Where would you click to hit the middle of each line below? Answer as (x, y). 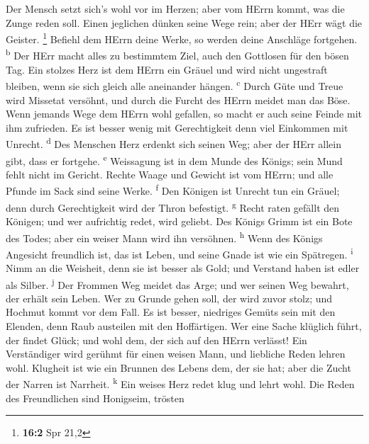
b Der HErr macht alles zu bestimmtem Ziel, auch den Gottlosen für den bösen (177, 55)
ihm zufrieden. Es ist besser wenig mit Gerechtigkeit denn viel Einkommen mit (177, 127)
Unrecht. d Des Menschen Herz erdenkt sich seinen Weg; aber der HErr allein (174, 143)
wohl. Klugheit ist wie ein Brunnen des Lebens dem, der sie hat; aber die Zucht (178, 367)
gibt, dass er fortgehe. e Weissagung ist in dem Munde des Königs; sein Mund (174, 159)
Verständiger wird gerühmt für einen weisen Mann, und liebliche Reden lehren (176, 354)
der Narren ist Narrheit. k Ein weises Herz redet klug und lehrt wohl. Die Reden (180, 383)
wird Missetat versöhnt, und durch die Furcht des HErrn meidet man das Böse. (178, 99)
